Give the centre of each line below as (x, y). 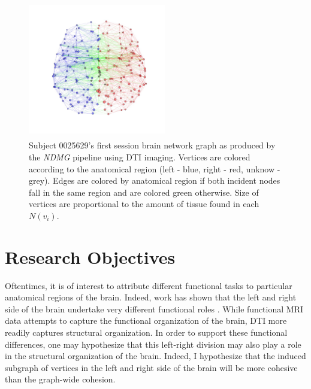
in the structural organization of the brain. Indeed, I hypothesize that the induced (155, 356)
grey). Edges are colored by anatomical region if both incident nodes (155, 180)
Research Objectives (90, 256)
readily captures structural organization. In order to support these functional (146, 332)
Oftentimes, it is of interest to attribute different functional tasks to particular (149, 285)
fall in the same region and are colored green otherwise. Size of (144, 192)
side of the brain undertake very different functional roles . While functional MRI (154, 309)
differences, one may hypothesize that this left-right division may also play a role (153, 344)
